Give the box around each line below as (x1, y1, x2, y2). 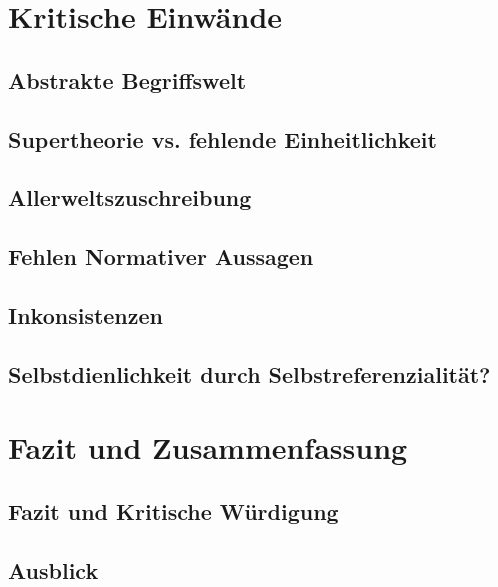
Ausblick (8, 554, 99, 585)
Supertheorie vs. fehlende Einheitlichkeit (8, 123, 437, 154)
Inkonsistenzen (8, 299, 164, 330)
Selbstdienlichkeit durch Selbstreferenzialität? (8, 358, 491, 389)
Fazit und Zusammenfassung (8, 427, 408, 468)
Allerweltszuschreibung (8, 182, 252, 213)
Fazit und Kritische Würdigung (8, 495, 339, 526)
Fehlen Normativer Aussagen (8, 241, 314, 272)
